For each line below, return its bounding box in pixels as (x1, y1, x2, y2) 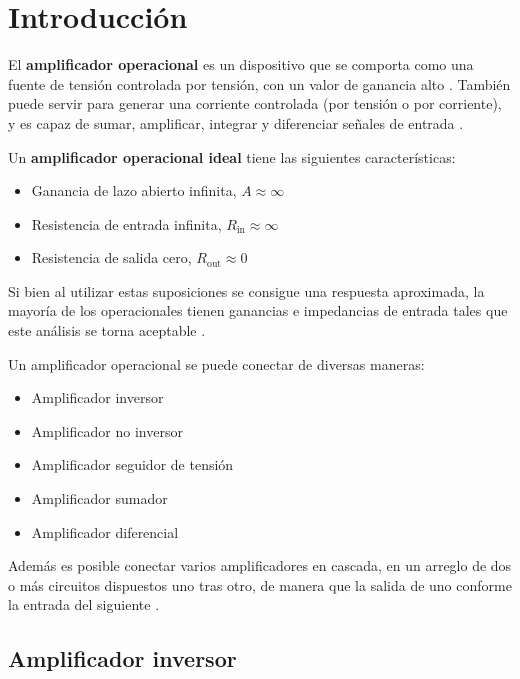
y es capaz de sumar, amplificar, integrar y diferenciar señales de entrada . (8, 112, 464, 133)
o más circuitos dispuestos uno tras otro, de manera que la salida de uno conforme (8, 574, 512, 595)
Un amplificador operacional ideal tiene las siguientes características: (8, 146, 456, 167)
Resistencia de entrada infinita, (31, 213, 222, 234)
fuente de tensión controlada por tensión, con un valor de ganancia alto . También (8, 73, 511, 94)
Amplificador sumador (31, 488, 168, 509)
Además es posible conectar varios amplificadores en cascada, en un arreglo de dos (8, 555, 512, 576)
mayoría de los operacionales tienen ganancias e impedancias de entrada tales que (8, 300, 508, 321)
